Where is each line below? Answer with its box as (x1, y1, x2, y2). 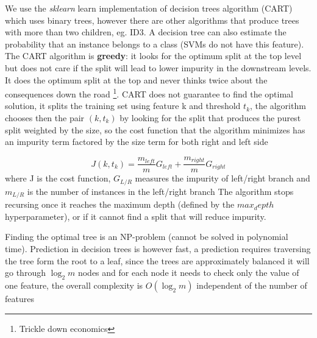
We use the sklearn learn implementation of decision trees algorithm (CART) (5, 2, 293, 14)
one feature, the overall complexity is (5, 278, 143, 291)
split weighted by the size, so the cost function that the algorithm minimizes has (5, 123, 305, 136)
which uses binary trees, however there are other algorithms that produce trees (5, 13, 299, 26)
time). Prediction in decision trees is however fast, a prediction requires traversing (5, 242, 311, 255)
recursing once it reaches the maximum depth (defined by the (5, 198, 235, 211)
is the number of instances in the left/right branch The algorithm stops (27, 185, 294, 197)
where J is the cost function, (5, 172, 111, 185)
